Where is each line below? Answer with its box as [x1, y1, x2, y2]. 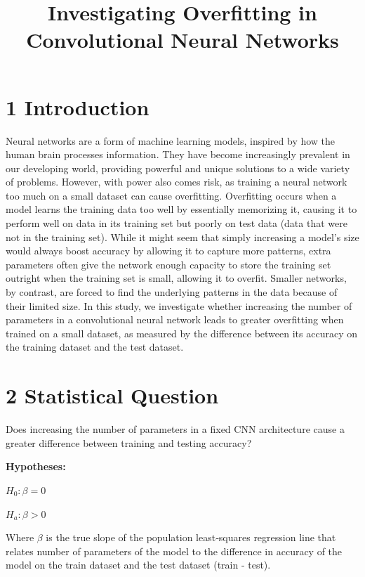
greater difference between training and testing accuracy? [6, 435, 252, 450]
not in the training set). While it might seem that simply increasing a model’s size [6, 229, 359, 244]
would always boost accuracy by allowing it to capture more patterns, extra [6, 243, 331, 258]
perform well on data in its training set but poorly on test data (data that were [6, 216, 347, 231]
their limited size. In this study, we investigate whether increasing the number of [6, 298, 352, 313]
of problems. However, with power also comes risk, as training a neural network [6, 174, 347, 189]
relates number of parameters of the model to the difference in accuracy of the [6, 543, 343, 558]
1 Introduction [6, 92, 150, 121]
